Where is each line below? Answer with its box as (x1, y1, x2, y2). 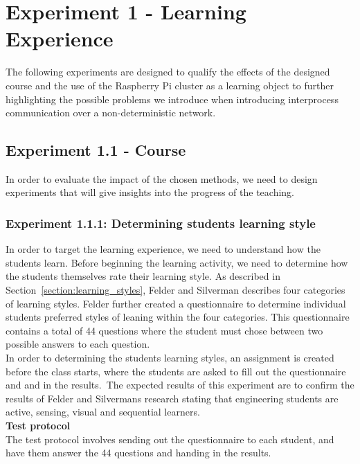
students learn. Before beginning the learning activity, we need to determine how (6, 255, 348, 269)
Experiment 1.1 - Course (6, 139, 186, 161)
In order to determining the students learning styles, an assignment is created (6, 350, 334, 365)
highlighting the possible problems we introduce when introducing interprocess (6, 91, 339, 106)
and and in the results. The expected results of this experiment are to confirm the (6, 377, 354, 392)
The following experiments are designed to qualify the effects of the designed (6, 64, 330, 79)
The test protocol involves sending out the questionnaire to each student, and (6, 431, 334, 446)
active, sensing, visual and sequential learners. (6, 404, 200, 419)
